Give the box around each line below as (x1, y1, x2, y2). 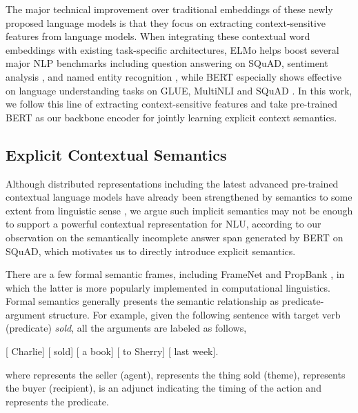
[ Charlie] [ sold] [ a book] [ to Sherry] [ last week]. (6, 344, 219, 359)
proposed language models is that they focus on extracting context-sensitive (6, 15, 326, 30)
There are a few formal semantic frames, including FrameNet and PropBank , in (6, 267, 345, 281)
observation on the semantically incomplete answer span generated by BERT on (6, 230, 344, 244)
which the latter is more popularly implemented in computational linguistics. (6, 280, 330, 294)
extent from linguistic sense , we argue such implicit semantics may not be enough (6, 203, 353, 217)
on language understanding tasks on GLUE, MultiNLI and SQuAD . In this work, (6, 83, 352, 97)
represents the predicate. (6, 394, 109, 408)
